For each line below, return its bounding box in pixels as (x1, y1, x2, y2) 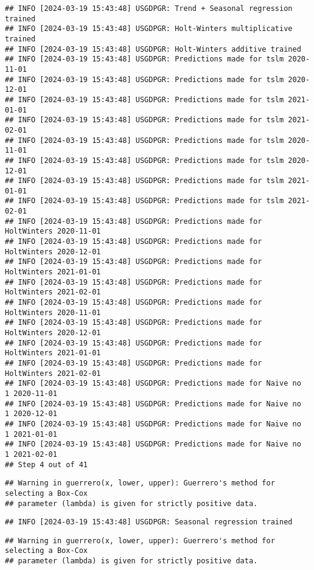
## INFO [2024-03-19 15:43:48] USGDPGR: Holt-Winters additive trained (5, 44, 301, 54)
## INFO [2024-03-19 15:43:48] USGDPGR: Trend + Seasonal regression (5, 4, 293, 13)
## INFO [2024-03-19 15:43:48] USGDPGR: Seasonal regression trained (5, 518, 293, 527)
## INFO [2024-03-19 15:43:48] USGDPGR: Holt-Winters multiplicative (5, 24, 293, 33)
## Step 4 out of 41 (5, 460, 88, 469)
